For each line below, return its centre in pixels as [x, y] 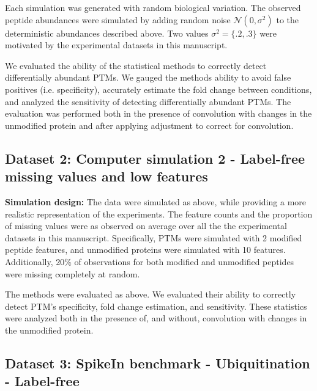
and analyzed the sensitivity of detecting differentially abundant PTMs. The [148, 101]
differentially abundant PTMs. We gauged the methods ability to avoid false [148, 77]
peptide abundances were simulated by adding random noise [118, 19]
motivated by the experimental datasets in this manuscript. [116, 45]
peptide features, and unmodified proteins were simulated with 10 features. [145, 250]
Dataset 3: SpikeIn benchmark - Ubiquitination [158, 363]
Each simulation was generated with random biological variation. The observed [153, 7]
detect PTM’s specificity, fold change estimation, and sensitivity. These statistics [156, 306]
